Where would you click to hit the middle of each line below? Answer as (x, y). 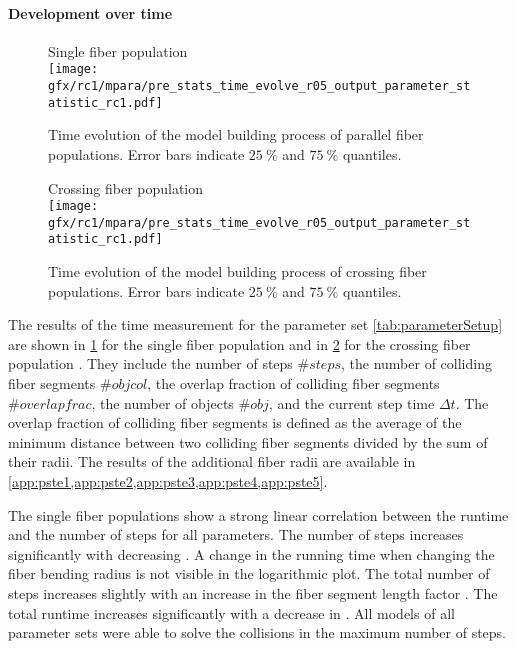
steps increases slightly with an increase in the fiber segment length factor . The (253, 593)
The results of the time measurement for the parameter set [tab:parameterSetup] (255, 324)
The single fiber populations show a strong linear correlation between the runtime (258, 514)
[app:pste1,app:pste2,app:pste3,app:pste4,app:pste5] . (168, 481)
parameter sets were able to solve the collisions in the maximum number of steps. (257, 632)
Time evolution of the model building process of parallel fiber (236, 134)
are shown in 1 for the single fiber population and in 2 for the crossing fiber (239, 343)
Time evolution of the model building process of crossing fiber (237, 271)
